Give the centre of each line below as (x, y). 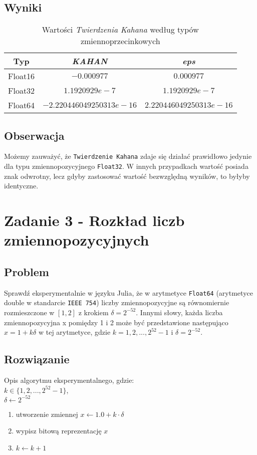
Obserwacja (34, 135)
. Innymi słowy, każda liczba (179, 312)
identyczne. (21, 186)
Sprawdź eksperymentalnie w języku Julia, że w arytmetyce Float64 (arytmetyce (128, 292)
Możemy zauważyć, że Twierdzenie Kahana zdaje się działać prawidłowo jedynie (128, 156)
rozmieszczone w (29, 312)
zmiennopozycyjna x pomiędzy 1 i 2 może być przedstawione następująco (116, 322)
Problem (27, 271)
